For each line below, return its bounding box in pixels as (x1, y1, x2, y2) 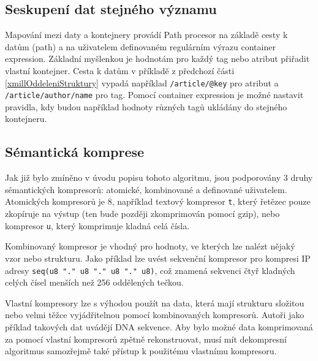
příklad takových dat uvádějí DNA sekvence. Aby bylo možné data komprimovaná (5, 321, 313, 333)
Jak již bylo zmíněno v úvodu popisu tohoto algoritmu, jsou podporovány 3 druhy (5, 171, 313, 184)
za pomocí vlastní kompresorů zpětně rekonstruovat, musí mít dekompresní (5, 332, 287, 345)
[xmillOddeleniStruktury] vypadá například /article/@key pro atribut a (5, 76, 279, 89)
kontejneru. (5, 112, 47, 125)
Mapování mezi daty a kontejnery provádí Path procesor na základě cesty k (5, 28, 288, 41)
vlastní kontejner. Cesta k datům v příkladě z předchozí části (5, 64, 235, 77)
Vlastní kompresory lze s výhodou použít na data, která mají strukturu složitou (5, 296, 305, 309)
